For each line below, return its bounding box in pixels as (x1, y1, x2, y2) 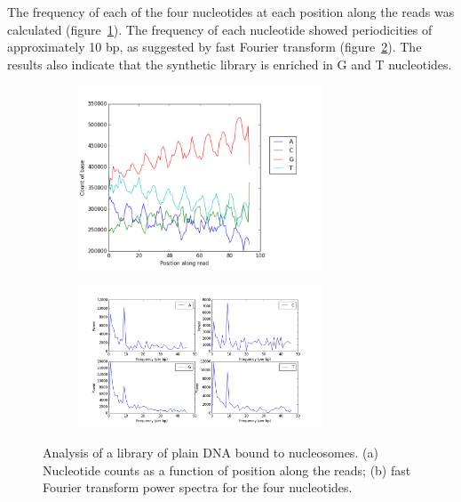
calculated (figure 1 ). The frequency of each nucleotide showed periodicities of (7, 20, 433, 38)
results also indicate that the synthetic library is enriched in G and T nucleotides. (7, 54, 452, 73)
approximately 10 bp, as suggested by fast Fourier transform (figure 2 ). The (7, 37, 422, 56)
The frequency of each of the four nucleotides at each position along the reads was (7, 3, 455, 20)
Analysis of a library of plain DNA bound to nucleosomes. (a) (43, 443, 378, 462)
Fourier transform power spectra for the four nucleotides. (43, 478, 353, 497)
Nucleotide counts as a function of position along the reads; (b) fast (43, 460, 411, 479)
